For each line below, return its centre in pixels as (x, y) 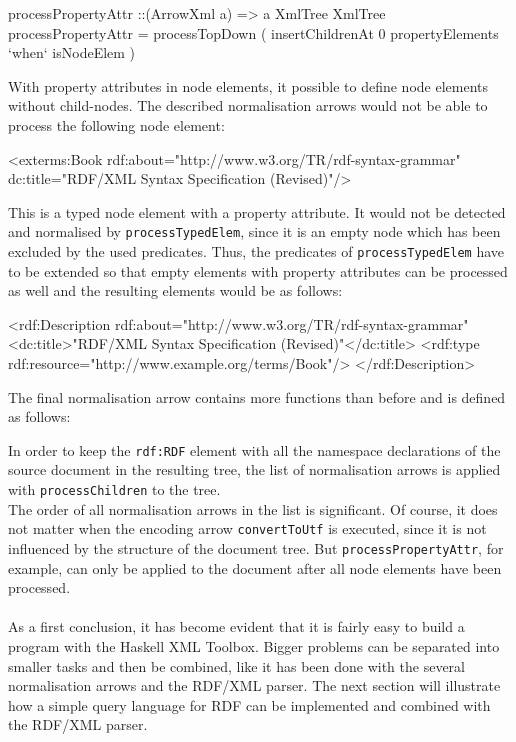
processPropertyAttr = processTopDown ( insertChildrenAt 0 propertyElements (253, 32)
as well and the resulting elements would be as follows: (175, 290)
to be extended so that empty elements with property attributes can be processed (258, 270)
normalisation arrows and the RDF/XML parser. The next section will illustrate (254, 685)
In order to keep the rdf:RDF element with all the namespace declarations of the (254, 449)
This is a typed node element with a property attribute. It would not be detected (257, 211)
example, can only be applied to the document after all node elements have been (255, 567)
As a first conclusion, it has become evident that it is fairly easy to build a (236, 626)
